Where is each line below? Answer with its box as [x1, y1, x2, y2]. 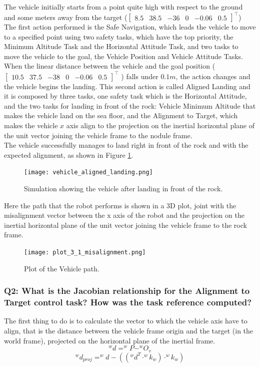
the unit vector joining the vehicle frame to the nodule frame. [4, 130, 192, 140]
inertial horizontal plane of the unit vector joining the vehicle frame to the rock [4, 219, 247, 230]
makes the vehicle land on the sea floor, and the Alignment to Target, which [4, 110, 238, 121]
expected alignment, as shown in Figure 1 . [4, 149, 133, 160]
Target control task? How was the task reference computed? [4, 296, 252, 308]
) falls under [121, 71, 158, 81]
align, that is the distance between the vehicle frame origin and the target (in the [4, 325, 253, 335]
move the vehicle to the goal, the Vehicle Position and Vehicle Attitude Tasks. [4, 51, 243, 61]
